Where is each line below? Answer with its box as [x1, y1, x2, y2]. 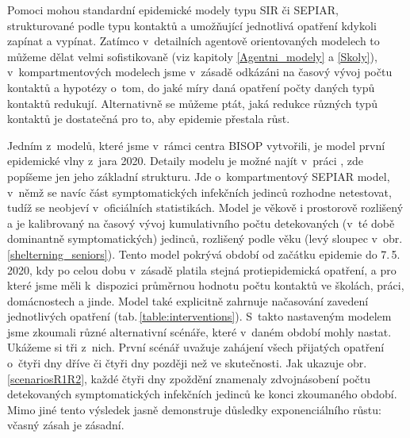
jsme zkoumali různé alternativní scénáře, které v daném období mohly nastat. [7, 323, 392, 340]
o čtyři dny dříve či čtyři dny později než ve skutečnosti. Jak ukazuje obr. [7, 355, 367, 371]
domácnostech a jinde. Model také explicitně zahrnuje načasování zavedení [7, 292, 369, 309]
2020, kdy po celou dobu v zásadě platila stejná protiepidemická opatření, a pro [7, 261, 397, 278]
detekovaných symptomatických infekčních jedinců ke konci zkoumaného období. [7, 386, 397, 402]
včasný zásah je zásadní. [7, 417, 125, 433]
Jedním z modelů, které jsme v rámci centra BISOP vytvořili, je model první [7, 136, 385, 153]
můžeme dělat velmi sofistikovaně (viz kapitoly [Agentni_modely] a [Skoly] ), [7, 48, 377, 64]
